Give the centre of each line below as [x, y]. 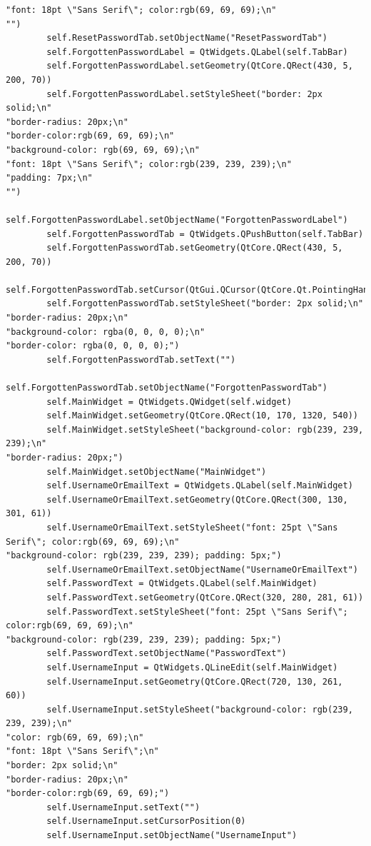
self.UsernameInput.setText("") [123, 807]
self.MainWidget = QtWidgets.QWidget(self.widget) [169, 402]
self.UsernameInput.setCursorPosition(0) [146, 821]
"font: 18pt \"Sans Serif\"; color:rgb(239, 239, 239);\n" [149, 164]
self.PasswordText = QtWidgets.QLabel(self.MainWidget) [182, 584]
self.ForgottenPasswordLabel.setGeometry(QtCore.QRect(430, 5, [200, 66]
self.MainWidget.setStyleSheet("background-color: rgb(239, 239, [205, 429]
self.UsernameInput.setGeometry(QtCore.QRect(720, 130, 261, [195, 681]
